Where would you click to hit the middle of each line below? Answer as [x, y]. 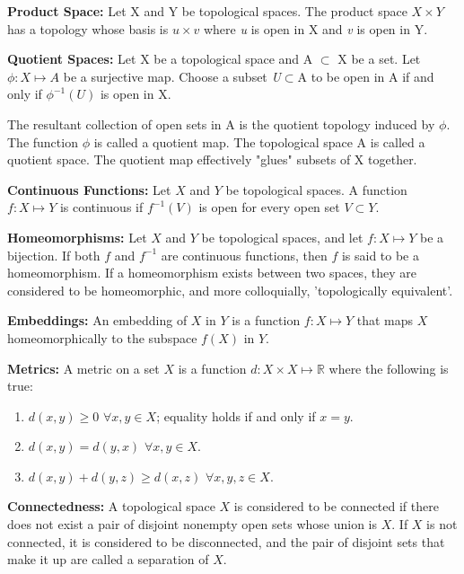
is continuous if [101, 207]
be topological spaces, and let [282, 237]
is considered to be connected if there [336, 506]
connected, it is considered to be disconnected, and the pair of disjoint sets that [226, 541]
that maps [385, 320]
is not [442, 524]
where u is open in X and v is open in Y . [315, 28]
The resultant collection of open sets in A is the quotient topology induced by [221, 124]
